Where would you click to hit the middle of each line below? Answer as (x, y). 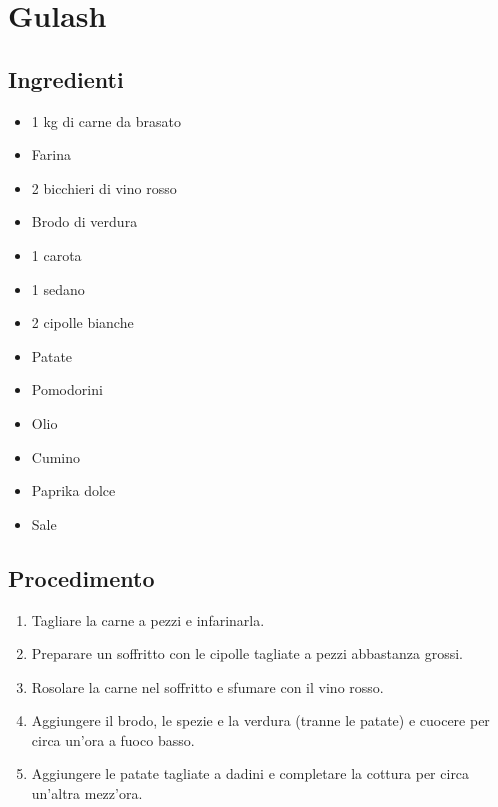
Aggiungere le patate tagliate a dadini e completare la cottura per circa (250, 773)
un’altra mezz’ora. (87, 793)
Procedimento (81, 577)
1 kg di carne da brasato (106, 120)
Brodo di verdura (84, 221)
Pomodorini (67, 389)
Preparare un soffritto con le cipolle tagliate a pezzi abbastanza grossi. (247, 653)
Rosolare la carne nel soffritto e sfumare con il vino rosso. (207, 686)
